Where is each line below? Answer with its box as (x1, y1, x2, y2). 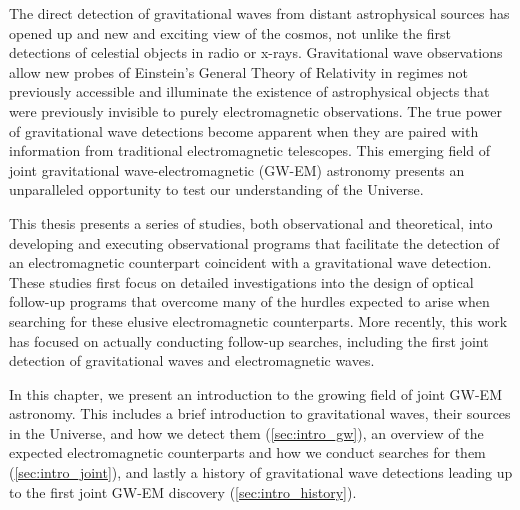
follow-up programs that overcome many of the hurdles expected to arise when (9, 291, 490, 312)
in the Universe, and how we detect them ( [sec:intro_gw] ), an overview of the (9, 422, 484, 443)
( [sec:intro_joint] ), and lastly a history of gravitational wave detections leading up (9, 462, 513, 483)
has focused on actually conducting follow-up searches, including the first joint (9, 330, 489, 351)
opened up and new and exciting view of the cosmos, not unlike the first (9, 22, 452, 43)
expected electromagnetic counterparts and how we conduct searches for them (9, 442, 486, 463)
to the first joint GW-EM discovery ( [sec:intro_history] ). (9, 481, 357, 502)
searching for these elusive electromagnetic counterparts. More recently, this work (9, 310, 508, 331)
